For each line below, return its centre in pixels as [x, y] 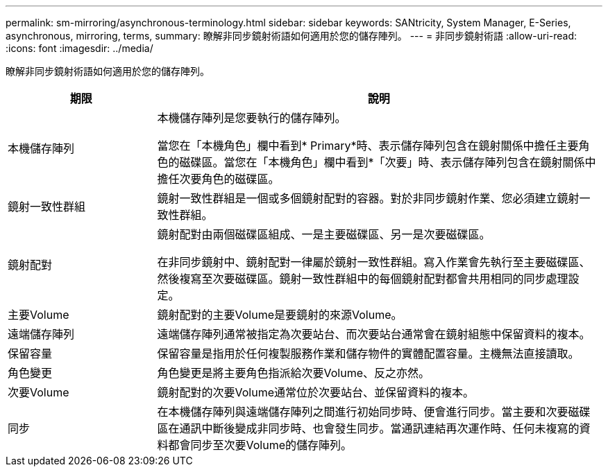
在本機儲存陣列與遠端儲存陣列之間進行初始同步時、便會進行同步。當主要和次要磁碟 [374, 412]
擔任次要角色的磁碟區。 [218, 179]
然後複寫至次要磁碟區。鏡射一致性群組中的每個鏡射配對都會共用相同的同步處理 [363, 279]
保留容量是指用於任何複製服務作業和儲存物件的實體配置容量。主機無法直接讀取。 [368, 353]
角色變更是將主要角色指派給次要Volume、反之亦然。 [294, 373]
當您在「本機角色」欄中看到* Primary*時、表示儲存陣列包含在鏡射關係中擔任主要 [368, 146]
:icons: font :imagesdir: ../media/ [79, 48]
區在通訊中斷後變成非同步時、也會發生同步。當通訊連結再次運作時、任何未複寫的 [368, 428]
